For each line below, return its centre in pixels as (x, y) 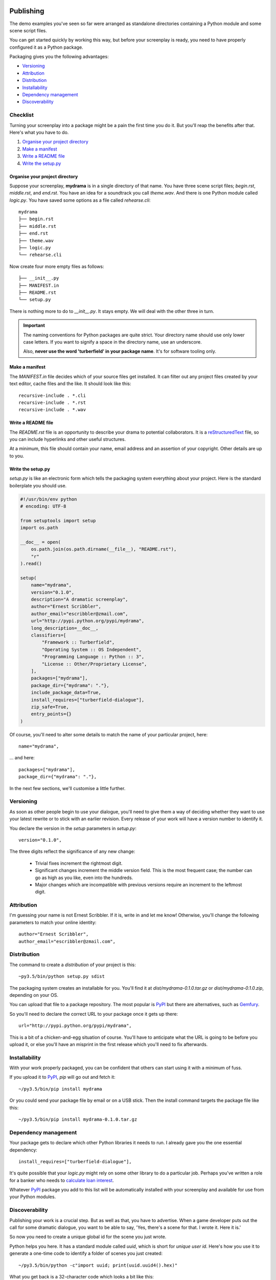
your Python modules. (33, 1197)
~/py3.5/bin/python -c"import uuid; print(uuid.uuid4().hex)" (98, 1265)
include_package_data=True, (66, 693)
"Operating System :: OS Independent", (91, 649)
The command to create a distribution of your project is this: (73, 965)
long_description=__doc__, (65, 628)
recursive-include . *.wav (52, 410)
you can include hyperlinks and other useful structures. (68, 439)
